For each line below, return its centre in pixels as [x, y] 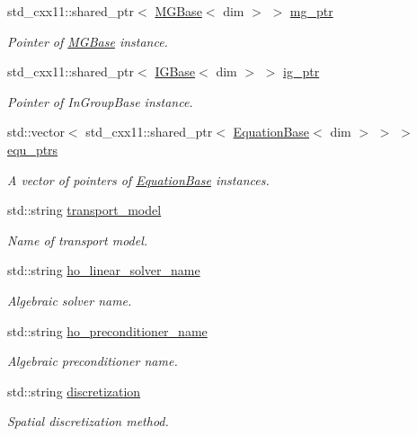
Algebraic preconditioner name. [93, 361]
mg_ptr [311, 11]
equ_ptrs [33, 149]
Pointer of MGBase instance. [88, 41]
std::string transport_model [84, 210]
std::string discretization [74, 391]
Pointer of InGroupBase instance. [100, 101]
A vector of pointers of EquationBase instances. [138, 179]
